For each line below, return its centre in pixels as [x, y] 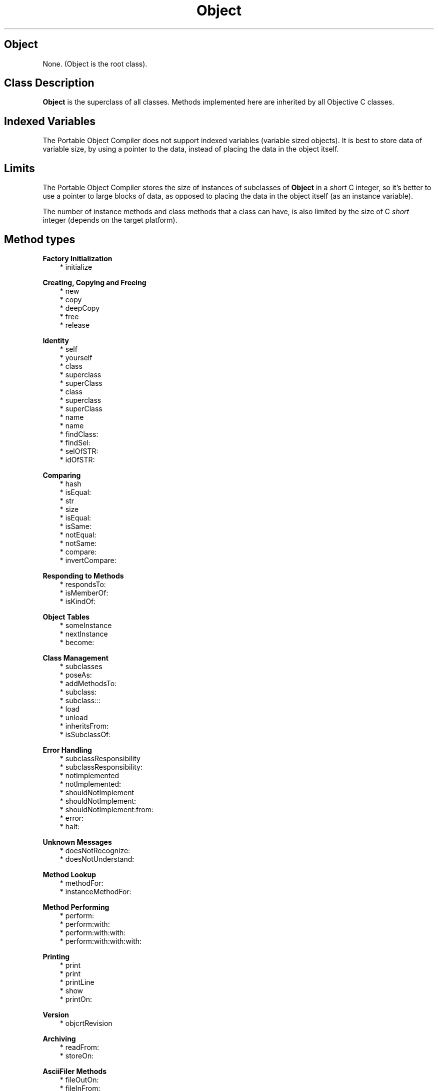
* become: [77, 642]
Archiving [59, 1038]
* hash [70, 483]
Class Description [49, 83]
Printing [56, 956]
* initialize [76, 267]
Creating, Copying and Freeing [94, 282]
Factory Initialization [77, 258]
